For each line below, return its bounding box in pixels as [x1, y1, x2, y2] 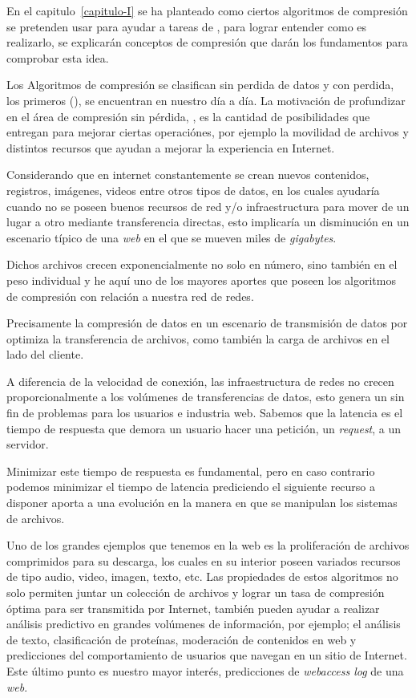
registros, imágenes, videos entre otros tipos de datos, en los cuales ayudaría [6, 181, 380, 198]
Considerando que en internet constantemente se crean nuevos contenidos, [6, 166, 370, 183]
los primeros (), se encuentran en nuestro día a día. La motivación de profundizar [6, 91, 406, 108]
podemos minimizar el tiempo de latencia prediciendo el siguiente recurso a [6, 478, 376, 495]
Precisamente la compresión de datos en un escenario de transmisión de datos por [6, 315, 408, 331]
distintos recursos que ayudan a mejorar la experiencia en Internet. [6, 139, 335, 156]
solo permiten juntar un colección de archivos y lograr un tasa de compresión [6, 584, 385, 600]
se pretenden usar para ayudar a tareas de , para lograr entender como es [6, 18, 367, 34]
